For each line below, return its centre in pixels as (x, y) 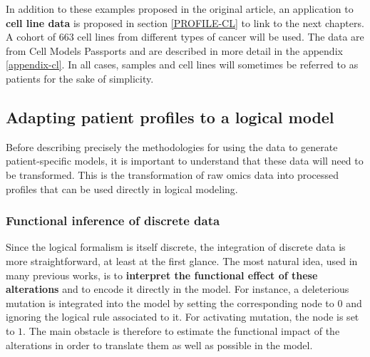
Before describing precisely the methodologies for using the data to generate (172, 146)
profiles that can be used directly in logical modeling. (122, 188)
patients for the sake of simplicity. (80, 78)
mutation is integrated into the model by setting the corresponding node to (170, 302)
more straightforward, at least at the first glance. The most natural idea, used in (182, 260)
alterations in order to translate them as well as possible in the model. (159, 345)
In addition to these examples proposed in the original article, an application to (180, 9)
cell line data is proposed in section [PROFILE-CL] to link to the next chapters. (185, 22)
